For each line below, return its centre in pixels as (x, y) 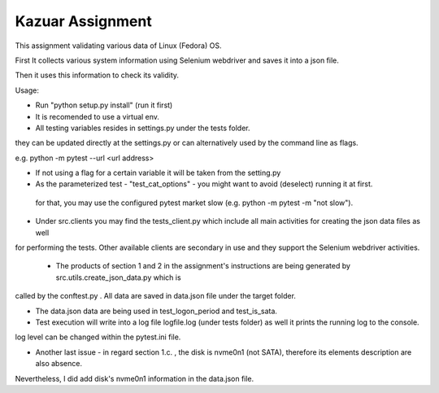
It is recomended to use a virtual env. (98, 116)
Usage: (27, 90)
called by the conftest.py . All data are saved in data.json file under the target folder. (156, 296)
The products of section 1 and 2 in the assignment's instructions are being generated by (203, 266)
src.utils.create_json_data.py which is (119, 277)
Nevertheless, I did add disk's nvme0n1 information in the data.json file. (135, 378)
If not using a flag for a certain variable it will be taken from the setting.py (158, 173)
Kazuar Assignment (83, 21)
